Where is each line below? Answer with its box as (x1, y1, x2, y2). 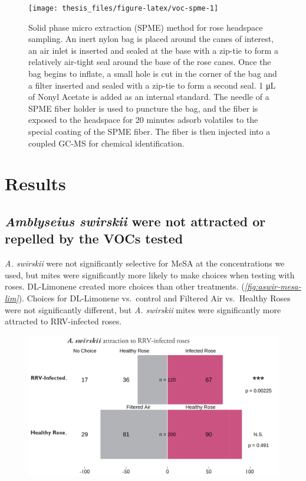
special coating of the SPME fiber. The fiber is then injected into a (28, 125, 271, 137)
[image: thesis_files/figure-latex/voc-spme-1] (28, 4, 219, 12)
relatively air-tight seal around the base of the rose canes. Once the (28, 56, 271, 68)
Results (5, 171, 66, 196)
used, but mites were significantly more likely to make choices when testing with (5, 268, 295, 281)
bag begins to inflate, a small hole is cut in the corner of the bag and (28, 67, 277, 80)
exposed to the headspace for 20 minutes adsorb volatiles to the (28, 113, 258, 126)
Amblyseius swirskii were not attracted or (5, 212, 266, 230)
